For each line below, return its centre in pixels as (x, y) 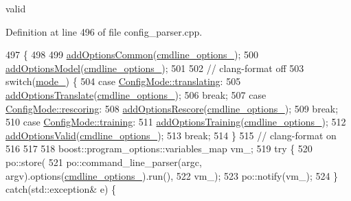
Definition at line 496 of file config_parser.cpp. (104, 31)
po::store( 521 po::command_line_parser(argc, (104, 162)
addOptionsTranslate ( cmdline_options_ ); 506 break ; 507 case (136, 94)
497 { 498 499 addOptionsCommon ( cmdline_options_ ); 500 (132, 55)
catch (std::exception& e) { (61, 189)
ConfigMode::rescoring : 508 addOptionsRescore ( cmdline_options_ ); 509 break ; (172, 108)
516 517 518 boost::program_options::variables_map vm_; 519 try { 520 (159, 149)
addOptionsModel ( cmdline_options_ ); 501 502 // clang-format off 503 (155, 68)
